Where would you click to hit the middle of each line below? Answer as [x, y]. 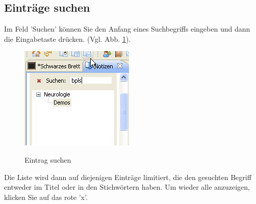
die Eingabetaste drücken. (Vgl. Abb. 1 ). [68, 39]
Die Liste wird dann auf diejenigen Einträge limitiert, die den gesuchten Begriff [128, 177]
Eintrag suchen [48, 159]
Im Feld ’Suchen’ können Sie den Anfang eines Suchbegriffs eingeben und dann [127, 29]
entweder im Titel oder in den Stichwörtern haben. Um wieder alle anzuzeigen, [127, 187]
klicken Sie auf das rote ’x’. [46, 197]
